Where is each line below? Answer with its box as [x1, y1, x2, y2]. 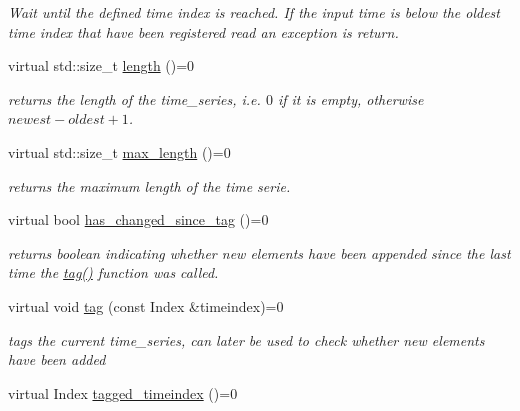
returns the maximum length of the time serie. [8, 175, 291, 196]
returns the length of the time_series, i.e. [8, 88, 261, 109]
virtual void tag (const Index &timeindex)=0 [8, 295, 284, 316]
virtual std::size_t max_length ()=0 [8, 141, 231, 162]
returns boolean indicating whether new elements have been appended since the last [8, 242, 511, 263]
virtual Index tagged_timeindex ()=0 [8, 382, 238, 403]
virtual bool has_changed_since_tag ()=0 [8, 209, 269, 230]
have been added [8, 349, 106, 370]
